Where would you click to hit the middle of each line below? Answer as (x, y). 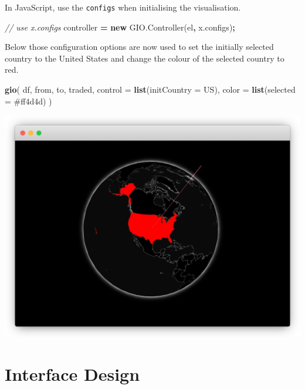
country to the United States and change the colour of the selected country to (145, 58)
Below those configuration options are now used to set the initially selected (139, 47)
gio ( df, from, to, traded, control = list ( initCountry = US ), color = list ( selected (150, 89)
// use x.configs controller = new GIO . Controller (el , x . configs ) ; (120, 27)
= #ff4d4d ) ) (28, 101)
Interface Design (72, 374)
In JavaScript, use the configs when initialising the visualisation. (123, 7)
